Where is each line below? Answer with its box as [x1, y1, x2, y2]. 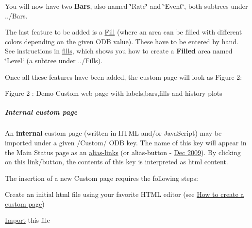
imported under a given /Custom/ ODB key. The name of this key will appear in [5, 137, 247, 147]
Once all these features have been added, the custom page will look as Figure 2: [5, 71, 242, 82]
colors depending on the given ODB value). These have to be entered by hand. [5, 36, 238, 46]
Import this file [5, 215, 50, 225]
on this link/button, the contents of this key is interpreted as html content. [5, 157, 228, 167]
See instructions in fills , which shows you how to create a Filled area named [5, 46, 233, 56]
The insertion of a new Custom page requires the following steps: [5, 173, 198, 183]
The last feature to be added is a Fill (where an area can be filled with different [5, 27, 242, 37]
